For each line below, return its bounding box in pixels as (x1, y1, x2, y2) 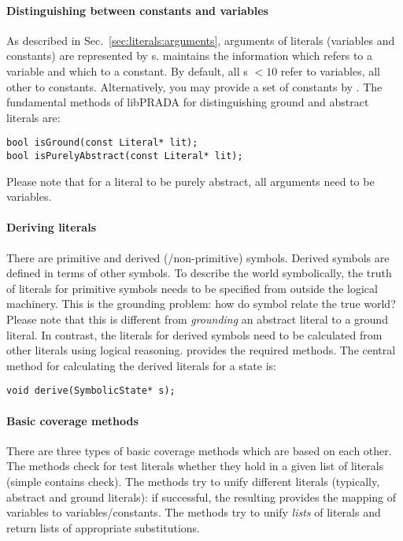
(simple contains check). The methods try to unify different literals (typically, (6, 473, 380, 490)
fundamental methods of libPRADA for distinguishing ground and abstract (6, 94, 369, 110)
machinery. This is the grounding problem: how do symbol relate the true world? (6, 295, 396, 312)
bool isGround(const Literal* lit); (6, 137, 198, 149)
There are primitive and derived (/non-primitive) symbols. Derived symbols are (6, 249, 390, 265)
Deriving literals (6, 219, 97, 235)
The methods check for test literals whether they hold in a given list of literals (6, 458, 384, 474)
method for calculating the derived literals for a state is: (6, 357, 276, 373)
